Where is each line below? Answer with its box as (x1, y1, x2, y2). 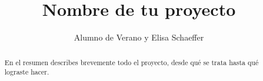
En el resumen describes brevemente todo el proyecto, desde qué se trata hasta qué (4, 57, 259, 67)
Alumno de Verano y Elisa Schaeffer (74, 31, 204, 43)
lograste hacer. (4, 67, 49, 77)
